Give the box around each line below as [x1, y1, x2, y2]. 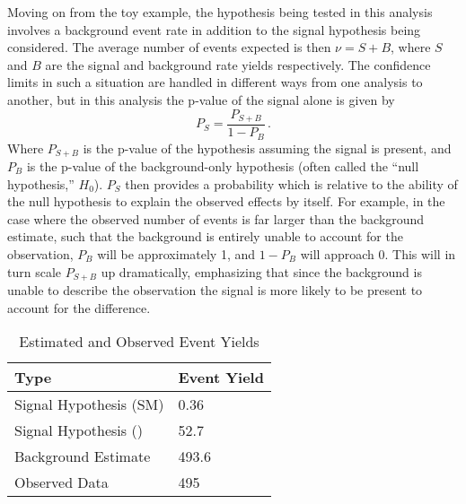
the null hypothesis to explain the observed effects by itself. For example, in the [7, 192, 445, 211]
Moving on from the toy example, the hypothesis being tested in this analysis [7, 3, 433, 21]
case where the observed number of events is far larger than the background [7, 209, 425, 228]
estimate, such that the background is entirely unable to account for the [7, 227, 403, 246]
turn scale [7, 262, 62, 281]
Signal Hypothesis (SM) [14, 394, 164, 415]
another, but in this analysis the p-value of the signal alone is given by [7, 90, 395, 109]
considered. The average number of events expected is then [7, 38, 331, 56]
